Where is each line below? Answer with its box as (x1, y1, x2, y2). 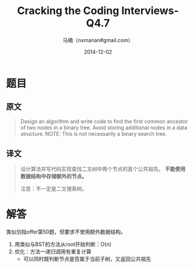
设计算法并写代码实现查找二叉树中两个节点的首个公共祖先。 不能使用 (20, 165, 185, 172)
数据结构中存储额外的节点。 (20, 173, 87, 180)
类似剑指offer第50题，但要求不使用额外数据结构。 (6, 228, 127, 235)
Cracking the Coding (17, 4, 120, 18)
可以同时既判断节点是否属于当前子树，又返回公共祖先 (23, 255, 152, 262)
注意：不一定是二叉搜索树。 (20, 185, 87, 192)
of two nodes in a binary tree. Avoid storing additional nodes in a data (20, 124, 188, 131)
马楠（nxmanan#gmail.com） (62, 36, 134, 43)
